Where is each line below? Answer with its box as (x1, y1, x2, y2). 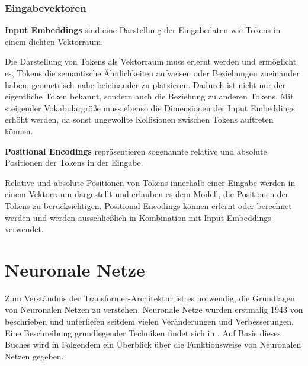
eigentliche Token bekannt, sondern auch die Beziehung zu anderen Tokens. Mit (5, 90, 294, 102)
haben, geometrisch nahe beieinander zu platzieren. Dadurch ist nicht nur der (5, 78, 286, 91)
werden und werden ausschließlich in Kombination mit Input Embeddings (5, 211, 271, 223)
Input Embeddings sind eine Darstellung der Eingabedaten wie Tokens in (5, 24, 281, 36)
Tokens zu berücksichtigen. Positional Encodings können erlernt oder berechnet (5, 199, 292, 211)
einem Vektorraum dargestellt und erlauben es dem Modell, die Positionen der (5, 188, 289, 200)
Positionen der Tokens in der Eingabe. (5, 156, 143, 169)
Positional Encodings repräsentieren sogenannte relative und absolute (5, 145, 267, 157)
